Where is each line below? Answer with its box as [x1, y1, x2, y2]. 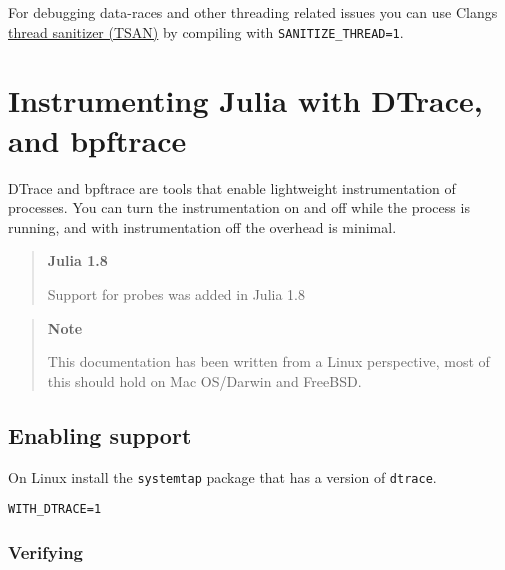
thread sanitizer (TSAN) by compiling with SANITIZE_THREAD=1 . [8, 21, 404, 42]
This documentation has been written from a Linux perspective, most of [47, 351, 490, 372]
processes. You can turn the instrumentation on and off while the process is [8, 197, 470, 218]
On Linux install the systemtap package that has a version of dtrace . [8, 466, 437, 487]
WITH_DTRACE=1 [8, 502, 102, 517]
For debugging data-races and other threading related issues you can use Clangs [8, 2, 498, 22]
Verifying [8, 539, 83, 564]
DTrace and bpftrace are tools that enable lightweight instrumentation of [8, 177, 456, 198]
